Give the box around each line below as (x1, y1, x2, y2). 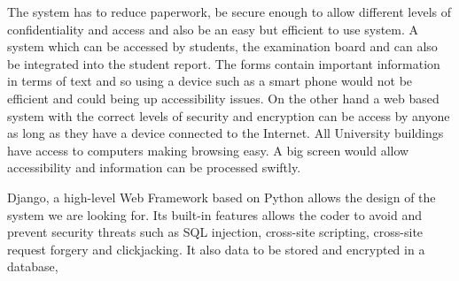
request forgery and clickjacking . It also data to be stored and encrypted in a (7, 239, 425, 258)
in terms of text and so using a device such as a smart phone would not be (7, 72, 413, 90)
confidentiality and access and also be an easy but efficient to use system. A (7, 19, 419, 38)
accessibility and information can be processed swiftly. (7, 158, 301, 177)
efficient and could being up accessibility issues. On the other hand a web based (7, 88, 440, 107)
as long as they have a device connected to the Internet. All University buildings (7, 124, 444, 142)
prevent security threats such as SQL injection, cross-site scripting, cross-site (7, 223, 424, 241)
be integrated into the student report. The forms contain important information (7, 54, 440, 72)
